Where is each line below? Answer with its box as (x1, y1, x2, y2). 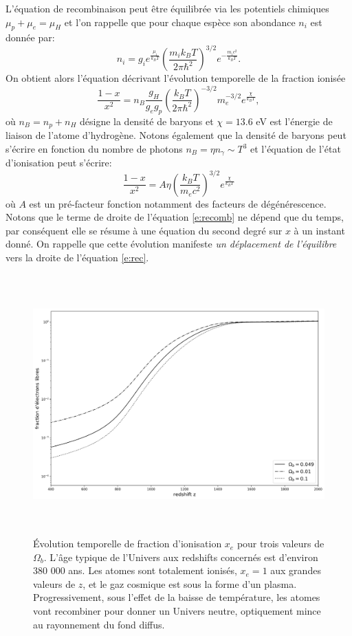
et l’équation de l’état (250, 142, 341, 156)
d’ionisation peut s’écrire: (5, 155, 112, 170)
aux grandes (270, 563, 321, 578)
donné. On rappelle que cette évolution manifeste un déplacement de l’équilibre (5, 237, 337, 251)
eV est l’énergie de (256, 113, 333, 128)
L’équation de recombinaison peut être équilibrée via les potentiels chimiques (5, 1, 329, 15)
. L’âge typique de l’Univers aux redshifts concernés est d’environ (43, 549, 318, 564)
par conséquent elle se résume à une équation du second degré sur (5, 223, 283, 237)
